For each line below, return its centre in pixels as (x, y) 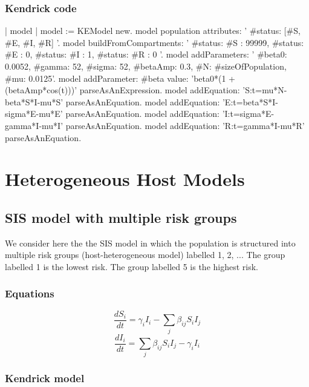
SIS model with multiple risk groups (121, 217)
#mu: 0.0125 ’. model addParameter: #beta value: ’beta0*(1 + (120, 78)
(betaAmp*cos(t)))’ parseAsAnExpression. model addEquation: (122, 90)
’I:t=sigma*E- (248, 114)
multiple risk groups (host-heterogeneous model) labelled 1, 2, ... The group (145, 255)
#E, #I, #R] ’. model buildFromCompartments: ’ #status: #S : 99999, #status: (154, 42)
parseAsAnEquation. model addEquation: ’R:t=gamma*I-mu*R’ (185, 125)
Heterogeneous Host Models (125, 179)
